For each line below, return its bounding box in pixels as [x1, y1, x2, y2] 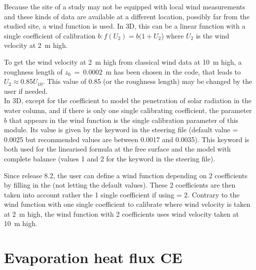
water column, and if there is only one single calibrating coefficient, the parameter [4, 105, 252, 115]
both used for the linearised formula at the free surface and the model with [4, 144, 231, 154]
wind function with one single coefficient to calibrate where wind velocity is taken [4, 199, 251, 209]
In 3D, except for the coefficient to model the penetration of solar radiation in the [4, 95, 252, 106]
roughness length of [4, 66, 63, 77]
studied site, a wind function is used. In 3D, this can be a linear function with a [4, 21, 246, 31]
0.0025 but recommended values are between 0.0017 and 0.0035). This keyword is [4, 134, 250, 144]
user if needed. [4, 85, 48, 96]
